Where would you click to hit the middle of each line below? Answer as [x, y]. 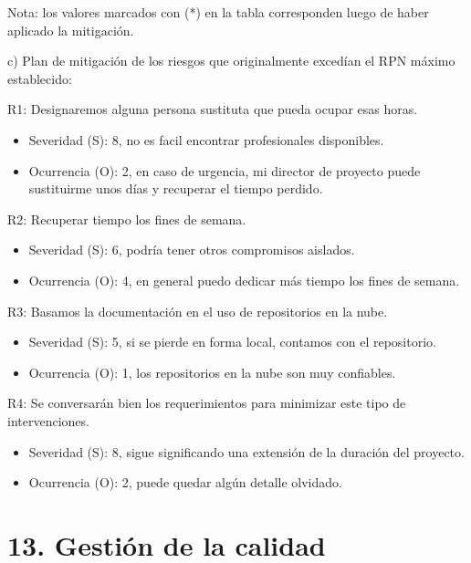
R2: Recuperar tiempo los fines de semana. [127, 219]
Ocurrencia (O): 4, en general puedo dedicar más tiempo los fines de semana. [244, 280]
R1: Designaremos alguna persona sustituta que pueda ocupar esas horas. [213, 109]
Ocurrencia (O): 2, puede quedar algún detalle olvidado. [185, 482]
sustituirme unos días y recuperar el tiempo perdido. [176, 188]
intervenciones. [48, 420]
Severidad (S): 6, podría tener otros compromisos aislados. [192, 250]
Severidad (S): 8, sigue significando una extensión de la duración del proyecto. [246, 451]
